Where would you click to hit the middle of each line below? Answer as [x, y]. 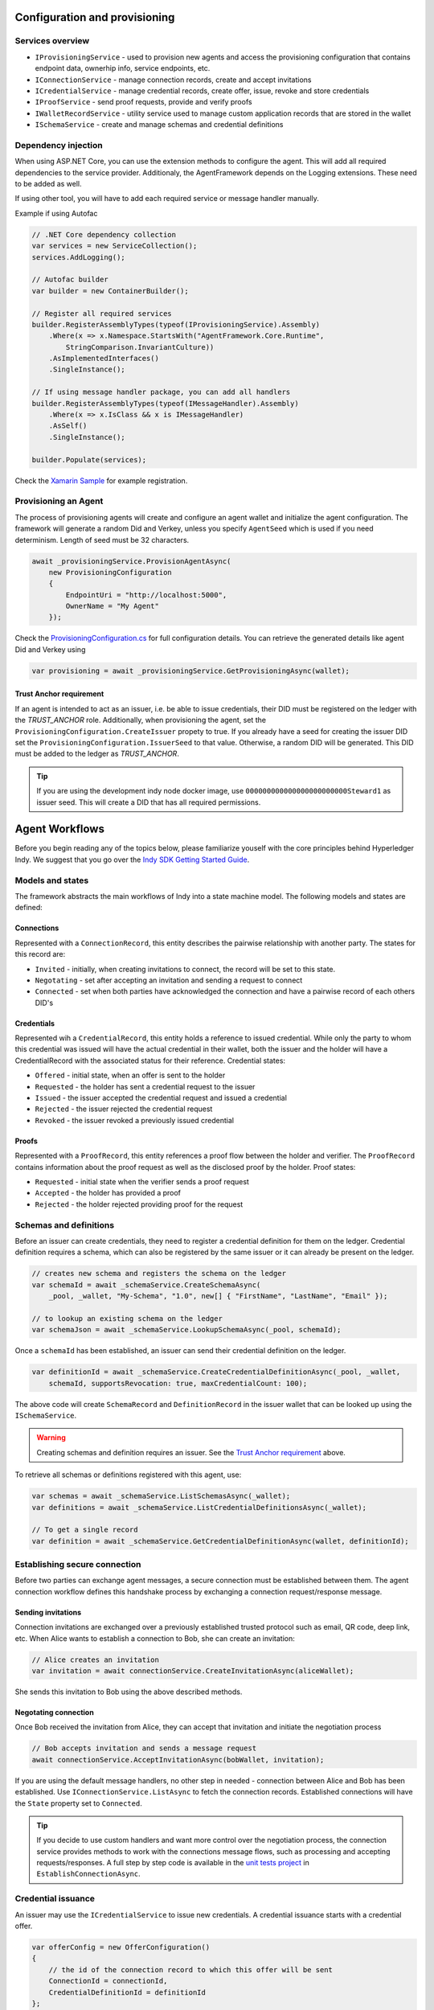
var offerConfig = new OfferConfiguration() [121, 1947]
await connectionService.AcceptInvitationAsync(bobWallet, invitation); [178, 1760]
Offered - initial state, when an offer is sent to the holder [130, 1075]
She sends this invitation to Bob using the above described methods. [129, 1692]
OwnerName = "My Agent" [113, 606]
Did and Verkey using [50, 649]
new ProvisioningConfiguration [110, 572]
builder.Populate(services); [89, 459]
